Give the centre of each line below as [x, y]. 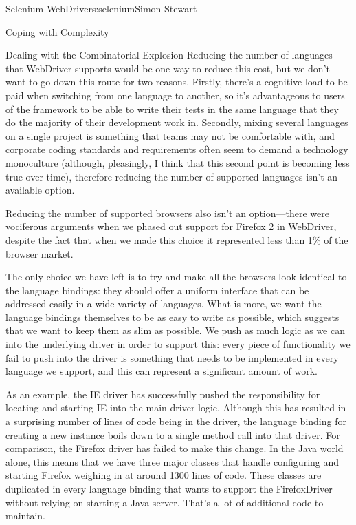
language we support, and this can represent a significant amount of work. [162, 371]
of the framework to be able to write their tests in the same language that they [172, 109]
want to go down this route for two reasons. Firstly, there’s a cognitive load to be [177, 82]
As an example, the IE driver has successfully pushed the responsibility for [163, 394]
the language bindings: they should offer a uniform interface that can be [157, 290]
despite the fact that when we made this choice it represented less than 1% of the [177, 239]
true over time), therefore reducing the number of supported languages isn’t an [172, 176]
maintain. [25, 516]
